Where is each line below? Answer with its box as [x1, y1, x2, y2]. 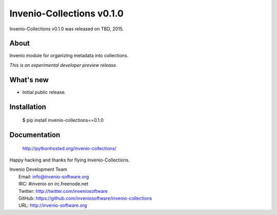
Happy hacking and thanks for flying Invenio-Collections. [9, 157, 130, 163]
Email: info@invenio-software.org [18, 173, 89, 180]
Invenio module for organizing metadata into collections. [9, 52, 129, 59]
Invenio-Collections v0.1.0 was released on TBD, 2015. [9, 26, 124, 32]
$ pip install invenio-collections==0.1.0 [22, 117, 104, 123]
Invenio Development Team [9, 166, 68, 172]
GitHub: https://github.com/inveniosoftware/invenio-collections [18, 195, 152, 201]
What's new [9, 75, 49, 84]
